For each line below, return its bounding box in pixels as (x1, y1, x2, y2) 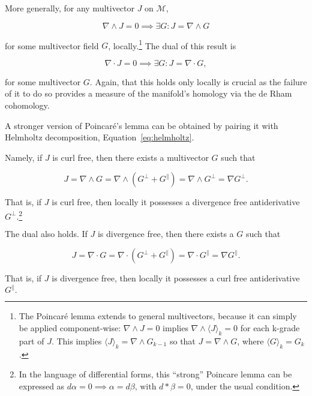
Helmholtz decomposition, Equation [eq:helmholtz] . (5, 131, 194, 143)
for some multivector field (5, 39, 99, 52)
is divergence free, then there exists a (97, 227, 234, 239)
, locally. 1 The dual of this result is (108, 37, 236, 52)
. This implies (51, 334, 102, 347)
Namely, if (5, 151, 43, 163)
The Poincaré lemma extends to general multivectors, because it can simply (19, 310, 297, 322)
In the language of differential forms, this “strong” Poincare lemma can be (19, 368, 292, 380)
